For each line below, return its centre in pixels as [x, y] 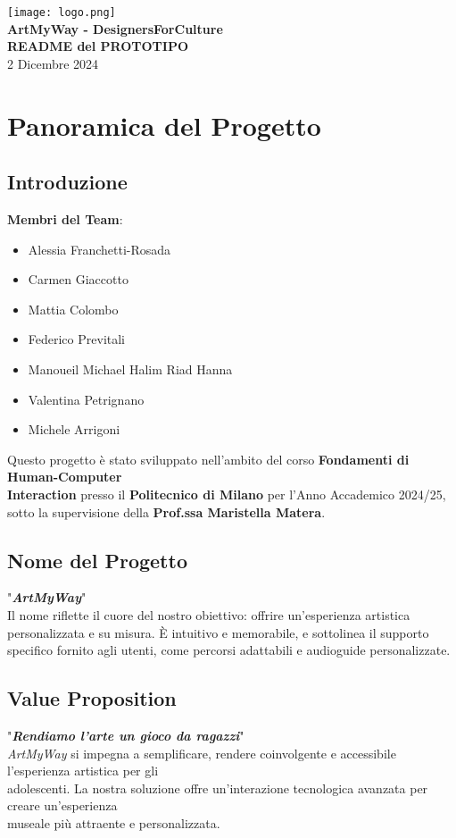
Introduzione [67, 182]
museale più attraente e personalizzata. [114, 822]
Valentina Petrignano [86, 399]
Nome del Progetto [97, 560]
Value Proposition [92, 698]
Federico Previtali [77, 339]
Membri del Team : [65, 219]
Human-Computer [65, 477]
